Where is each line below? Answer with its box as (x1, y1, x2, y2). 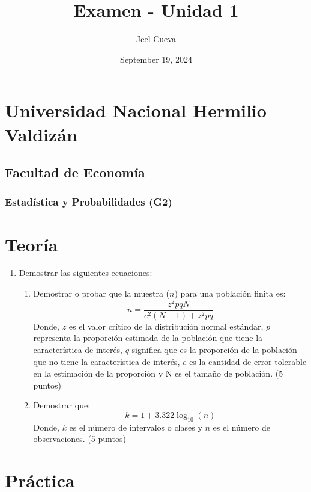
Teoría (5, 232, 58, 256)
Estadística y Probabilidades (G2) (5, 194, 172, 209)
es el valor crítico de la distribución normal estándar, (68, 319, 264, 332)
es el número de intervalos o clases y (69, 420, 202, 433)
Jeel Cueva (136, 32, 176, 45)
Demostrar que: (33, 399, 91, 411)
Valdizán (5, 121, 77, 146)
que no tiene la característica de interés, (33, 355, 180, 367)
